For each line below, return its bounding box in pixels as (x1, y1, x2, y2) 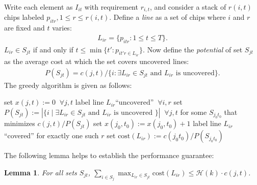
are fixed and (4, 22, 45, 33)
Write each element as (4, 2, 73, 12)
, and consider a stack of (150, 2, 226, 12)
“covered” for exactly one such (4, 130, 99, 141)
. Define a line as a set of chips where (109, 12, 226, 22)
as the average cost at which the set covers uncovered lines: (4, 56, 189, 67)
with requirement (84, 2, 138, 12)
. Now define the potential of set (143, 44, 243, 54)
